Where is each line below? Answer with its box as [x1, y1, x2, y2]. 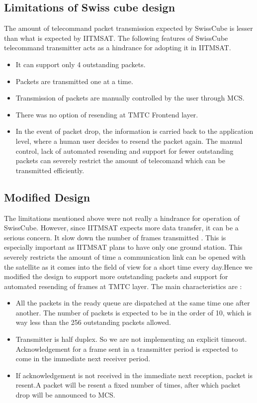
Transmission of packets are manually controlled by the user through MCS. [15, 93, 245, 103]
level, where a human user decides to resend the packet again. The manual [15, 135, 243, 146]
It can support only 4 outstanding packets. [15, 59, 146, 69]
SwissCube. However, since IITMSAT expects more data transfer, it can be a [4, 222, 239, 233]
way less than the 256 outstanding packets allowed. [15, 317, 171, 327]
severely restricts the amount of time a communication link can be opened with [4, 251, 246, 262]
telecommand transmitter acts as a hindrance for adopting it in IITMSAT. [4, 42, 231, 53]
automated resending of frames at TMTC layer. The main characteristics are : [4, 281, 242, 291]
